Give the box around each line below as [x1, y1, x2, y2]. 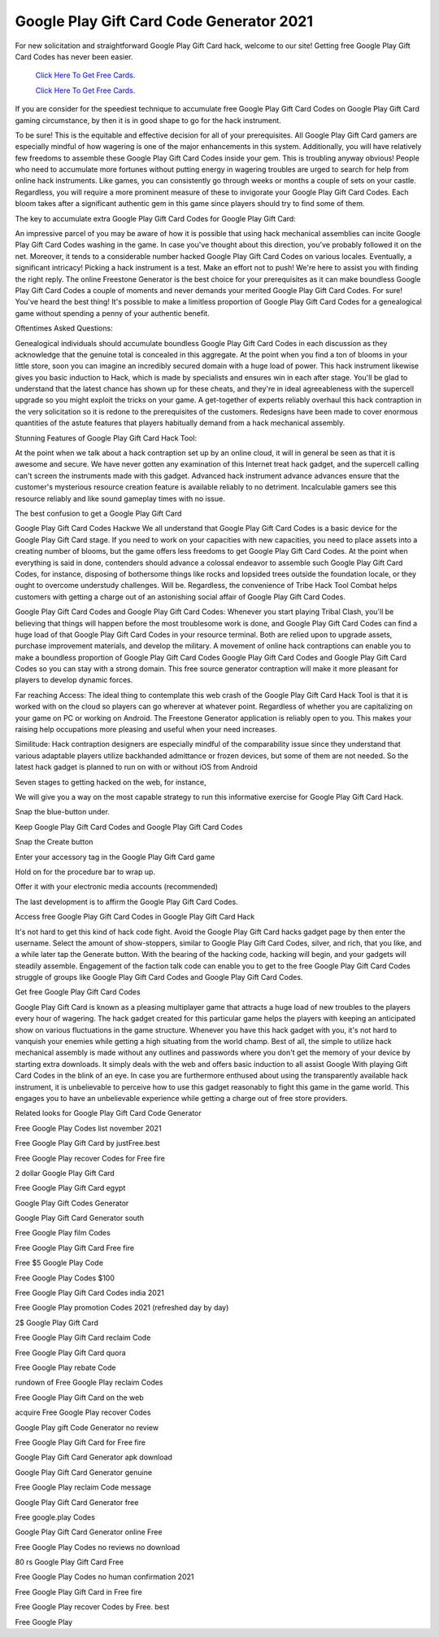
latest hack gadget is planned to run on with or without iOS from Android [15, 762, 258, 772]
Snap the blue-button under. [15, 807, 110, 817]
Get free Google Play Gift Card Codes [15, 987, 141, 997]
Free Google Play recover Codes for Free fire [15, 1153, 166, 1163]
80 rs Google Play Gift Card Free [15, 1557, 124, 1567]
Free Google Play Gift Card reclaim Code [15, 1332, 151, 1343]
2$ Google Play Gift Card [15, 1318, 99, 1328]
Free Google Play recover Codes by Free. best [15, 1602, 170, 1612]
